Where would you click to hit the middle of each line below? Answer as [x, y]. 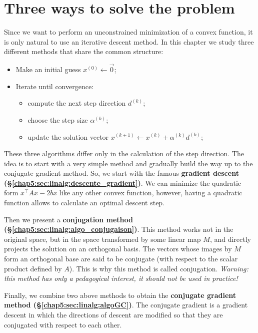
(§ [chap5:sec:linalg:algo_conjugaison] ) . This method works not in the [119, 229]
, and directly [230, 239]
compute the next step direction [77, 103]
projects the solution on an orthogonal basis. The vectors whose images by [118, 249]
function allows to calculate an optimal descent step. [84, 203]
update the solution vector [68, 136]
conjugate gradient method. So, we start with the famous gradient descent [121, 173]
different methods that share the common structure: [84, 51]
